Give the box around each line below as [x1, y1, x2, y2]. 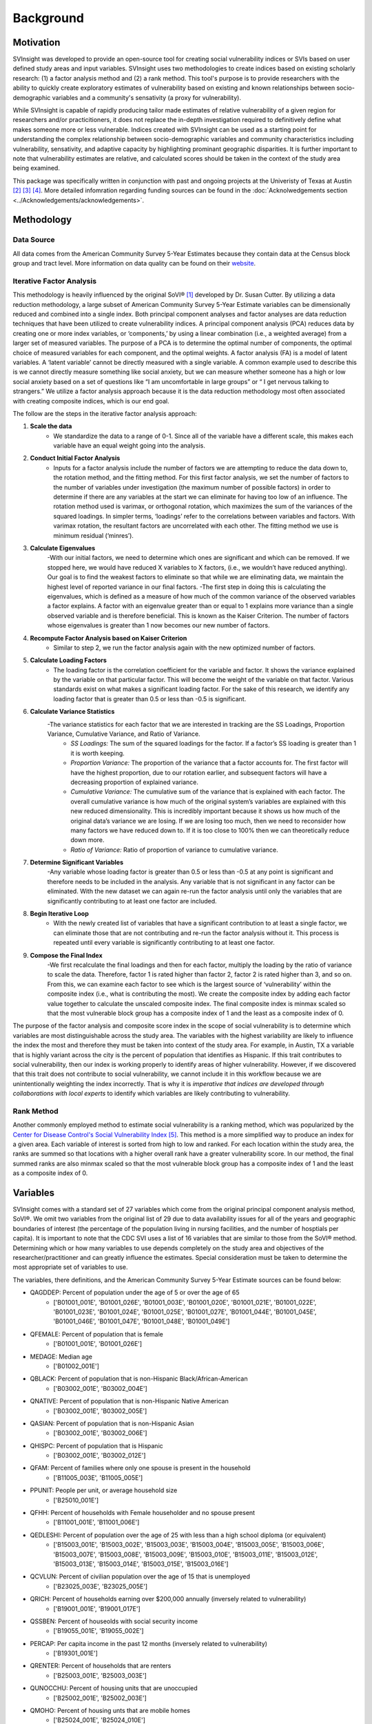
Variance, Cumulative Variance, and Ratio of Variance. [47, 730, 200, 738]
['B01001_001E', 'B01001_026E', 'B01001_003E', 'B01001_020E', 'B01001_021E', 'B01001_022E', [53, 1298, 317, 1306]
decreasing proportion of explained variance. [70, 778, 199, 786]
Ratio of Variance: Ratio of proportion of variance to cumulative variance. [70, 845, 278, 854]
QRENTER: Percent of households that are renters [30, 1662, 172, 1670]
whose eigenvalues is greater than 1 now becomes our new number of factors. [47, 621, 270, 630]
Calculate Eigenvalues [30, 543, 96, 552]
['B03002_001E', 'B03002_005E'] [53, 1407, 147, 1415]
